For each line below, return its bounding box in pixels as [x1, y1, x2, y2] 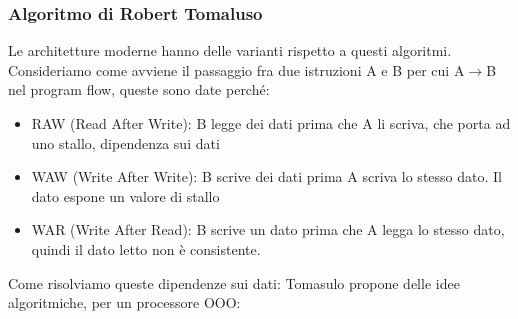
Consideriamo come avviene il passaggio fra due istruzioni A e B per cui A [8, 59, 465, 80]
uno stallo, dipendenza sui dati [31, 132, 220, 153]
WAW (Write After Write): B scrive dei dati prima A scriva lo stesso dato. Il [31, 166, 502, 187]
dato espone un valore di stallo [31, 185, 220, 206]
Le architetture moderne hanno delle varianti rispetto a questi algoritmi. [8, 40, 452, 61]
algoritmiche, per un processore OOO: [8, 292, 241, 313]
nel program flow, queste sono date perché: [8, 79, 270, 100]
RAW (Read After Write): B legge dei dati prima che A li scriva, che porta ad [31, 113, 511, 133]
